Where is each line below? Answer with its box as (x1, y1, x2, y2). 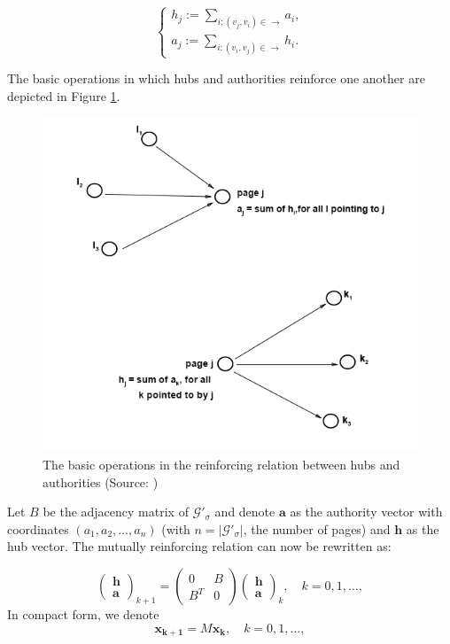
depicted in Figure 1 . (7, 86, 120, 105)
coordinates (7, 519, 69, 538)
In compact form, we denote (7, 604, 159, 623)
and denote (214, 502, 275, 521)
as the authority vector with (290, 502, 443, 521)
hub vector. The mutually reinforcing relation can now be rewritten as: (7, 537, 392, 555)
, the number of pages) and (243, 519, 391, 538)
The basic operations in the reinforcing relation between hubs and (43, 454, 400, 473)
